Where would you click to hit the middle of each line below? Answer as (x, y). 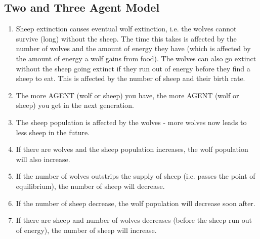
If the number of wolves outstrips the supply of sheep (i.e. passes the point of (136, 176)
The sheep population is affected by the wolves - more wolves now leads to (131, 122)
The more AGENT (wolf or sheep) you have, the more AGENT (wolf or (127, 95)
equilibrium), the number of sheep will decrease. (90, 186)
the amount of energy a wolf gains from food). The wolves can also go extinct (136, 58)
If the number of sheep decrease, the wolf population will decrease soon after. (136, 203)
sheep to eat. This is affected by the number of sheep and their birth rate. (131, 78)
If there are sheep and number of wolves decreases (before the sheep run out (134, 220)
